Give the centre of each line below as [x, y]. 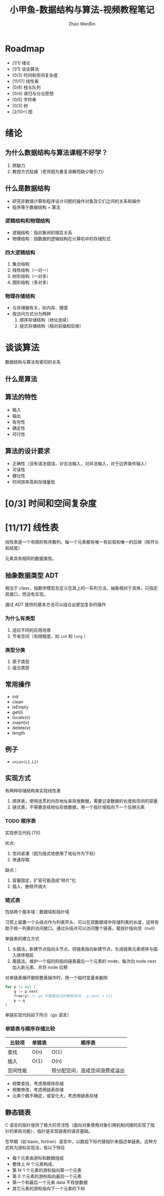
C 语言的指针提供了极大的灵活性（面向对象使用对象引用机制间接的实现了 [78, 1125]
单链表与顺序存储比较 [30, 1029]
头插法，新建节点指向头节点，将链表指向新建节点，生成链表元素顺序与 [83, 949]
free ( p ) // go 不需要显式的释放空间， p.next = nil [63, 996]
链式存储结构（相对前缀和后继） [51, 326]
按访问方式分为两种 [31, 314]
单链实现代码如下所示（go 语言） [38, 1015]
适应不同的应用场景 [31, 630]
